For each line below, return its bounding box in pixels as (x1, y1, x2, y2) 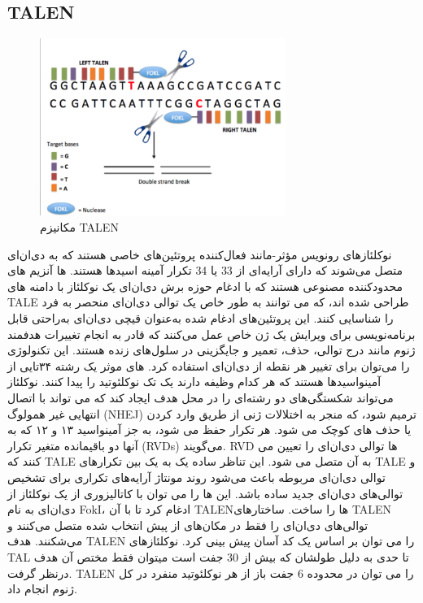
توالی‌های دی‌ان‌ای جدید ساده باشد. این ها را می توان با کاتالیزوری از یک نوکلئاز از (7, 484, 403, 501)
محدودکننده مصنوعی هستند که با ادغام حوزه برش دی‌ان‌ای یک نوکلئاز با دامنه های (7, 277, 403, 294)
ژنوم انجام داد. (7, 580, 77, 597)
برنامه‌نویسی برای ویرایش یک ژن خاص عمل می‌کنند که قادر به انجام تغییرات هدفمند (7, 325, 416, 342)
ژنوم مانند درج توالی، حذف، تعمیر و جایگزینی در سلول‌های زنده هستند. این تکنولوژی (7, 341, 416, 358)
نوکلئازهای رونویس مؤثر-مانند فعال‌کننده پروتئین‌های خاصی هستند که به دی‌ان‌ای (7, 245, 392, 262)
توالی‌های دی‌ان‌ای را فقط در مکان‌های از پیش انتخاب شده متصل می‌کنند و (7, 516, 368, 533)
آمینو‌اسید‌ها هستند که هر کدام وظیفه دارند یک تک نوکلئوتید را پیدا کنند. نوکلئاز (7, 373, 382, 390)
